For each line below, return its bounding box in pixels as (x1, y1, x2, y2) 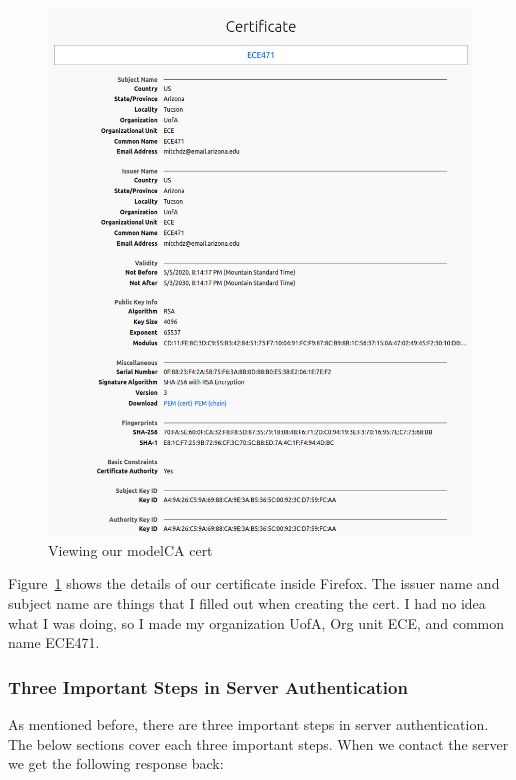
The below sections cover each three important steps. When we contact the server (8, 733, 509, 754)
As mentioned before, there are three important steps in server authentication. (8, 713, 489, 734)
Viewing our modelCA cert (48, 539, 213, 560)
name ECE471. (8, 632, 100, 653)
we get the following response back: (8, 753, 224, 774)
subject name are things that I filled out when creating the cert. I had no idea (8, 592, 486, 613)
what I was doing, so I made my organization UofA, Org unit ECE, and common (8, 612, 505, 633)
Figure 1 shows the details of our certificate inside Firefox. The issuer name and (8, 573, 500, 594)
